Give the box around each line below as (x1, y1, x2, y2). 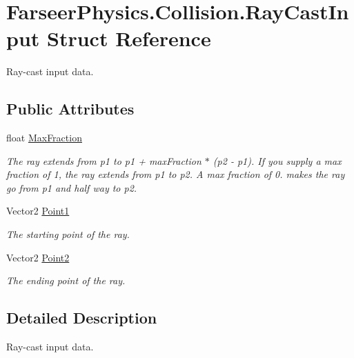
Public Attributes (6, 98, 135, 119)
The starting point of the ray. (6, 227, 130, 241)
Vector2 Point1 (6, 203, 70, 218)
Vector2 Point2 (6, 250, 70, 264)
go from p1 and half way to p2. (6, 180, 137, 195)
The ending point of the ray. (6, 273, 126, 288)
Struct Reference (47, 24, 211, 52)
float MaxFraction (6, 130, 82, 145)
